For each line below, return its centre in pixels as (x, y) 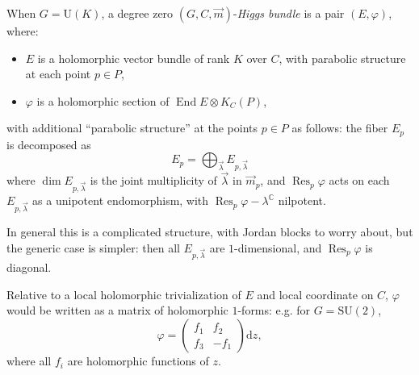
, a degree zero (137, 13)
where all (29, 361)
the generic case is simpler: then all (93, 247)
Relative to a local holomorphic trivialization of (124, 294)
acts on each (359, 180)
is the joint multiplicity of (153, 180)
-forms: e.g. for (274, 310)
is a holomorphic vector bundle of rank (134, 58)
